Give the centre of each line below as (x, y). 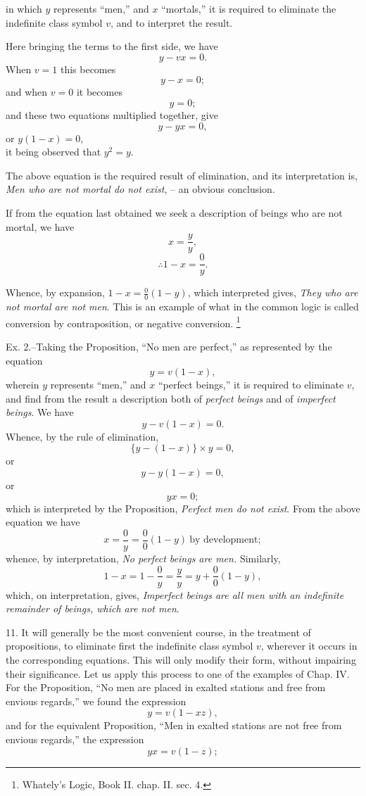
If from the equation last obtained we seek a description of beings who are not (174, 212)
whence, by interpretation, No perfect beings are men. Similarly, (143, 558)
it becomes (99, 92)
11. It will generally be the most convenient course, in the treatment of (158, 632)
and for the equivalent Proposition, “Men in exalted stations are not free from (174, 725)
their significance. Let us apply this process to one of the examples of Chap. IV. (178, 673)
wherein (23, 385)
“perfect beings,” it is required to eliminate (251, 385)
